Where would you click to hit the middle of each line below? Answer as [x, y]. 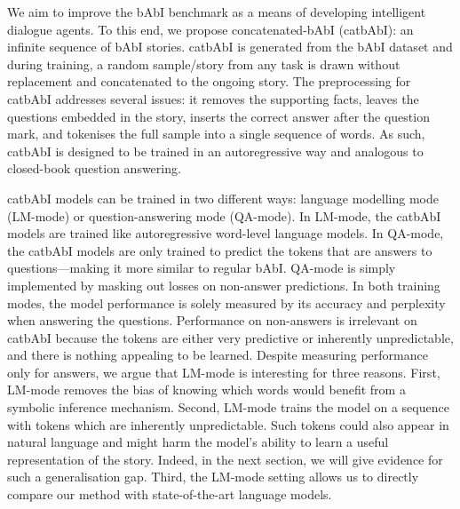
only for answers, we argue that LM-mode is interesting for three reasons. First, [224, 372]
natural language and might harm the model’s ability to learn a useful [198, 442]
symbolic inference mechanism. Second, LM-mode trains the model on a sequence [228, 407]
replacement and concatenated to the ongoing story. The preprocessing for [209, 81]
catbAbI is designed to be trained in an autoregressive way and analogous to [215, 151]
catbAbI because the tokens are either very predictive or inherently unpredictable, [230, 337]
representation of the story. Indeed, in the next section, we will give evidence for [225, 459]
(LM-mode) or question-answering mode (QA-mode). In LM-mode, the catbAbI [224, 215]
